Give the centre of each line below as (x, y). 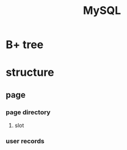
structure (30, 73)
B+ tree (25, 45)
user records (25, 141)
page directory (28, 112)
